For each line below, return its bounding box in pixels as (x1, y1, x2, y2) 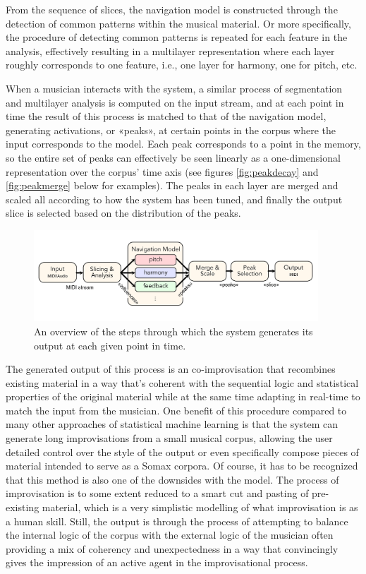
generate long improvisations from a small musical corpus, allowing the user (6, 431, 333, 446)
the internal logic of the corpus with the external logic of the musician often (6, 527, 334, 542)
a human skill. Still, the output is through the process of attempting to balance (6, 513, 348, 528)
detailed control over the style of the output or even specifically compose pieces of (6, 444, 359, 459)
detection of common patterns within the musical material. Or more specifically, (6, 16, 351, 30)
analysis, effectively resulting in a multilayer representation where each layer (6, 43, 335, 58)
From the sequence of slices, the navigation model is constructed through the (6, 2, 338, 16)
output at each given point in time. (34, 337, 186, 352)
